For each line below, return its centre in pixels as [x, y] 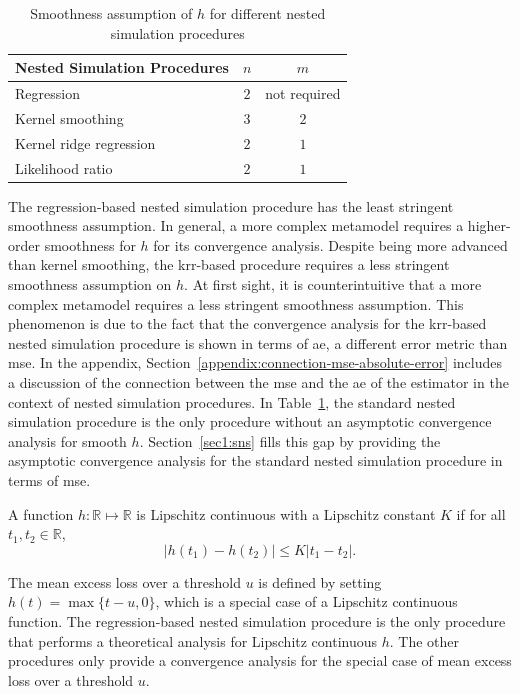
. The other [424, 640]
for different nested [267, 13]
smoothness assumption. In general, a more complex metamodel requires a [236, 225]
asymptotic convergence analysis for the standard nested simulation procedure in [255, 460]
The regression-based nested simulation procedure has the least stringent [231, 205]
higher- [489, 225]
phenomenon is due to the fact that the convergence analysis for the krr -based [247, 323]
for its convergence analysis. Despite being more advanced [330, 244]
